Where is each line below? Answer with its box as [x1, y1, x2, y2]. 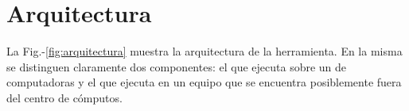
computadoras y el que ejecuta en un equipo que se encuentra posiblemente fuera [6, 74, 402, 90]
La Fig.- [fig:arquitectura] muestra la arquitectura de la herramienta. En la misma [6, 43, 403, 59]
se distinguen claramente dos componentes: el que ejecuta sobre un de [6, 58, 347, 75]
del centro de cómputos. [6, 89, 123, 105]
